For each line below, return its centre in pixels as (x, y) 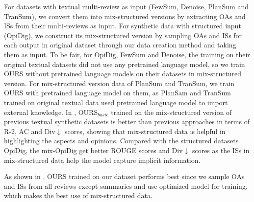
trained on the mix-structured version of (171, 112)
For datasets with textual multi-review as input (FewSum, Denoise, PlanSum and (126, 6)
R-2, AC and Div (30, 131)
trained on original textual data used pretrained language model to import (116, 102)
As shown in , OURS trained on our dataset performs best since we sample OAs (124, 176)
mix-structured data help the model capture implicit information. (102, 160)
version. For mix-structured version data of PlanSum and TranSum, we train (119, 83)
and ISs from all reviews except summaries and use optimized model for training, (126, 186)
